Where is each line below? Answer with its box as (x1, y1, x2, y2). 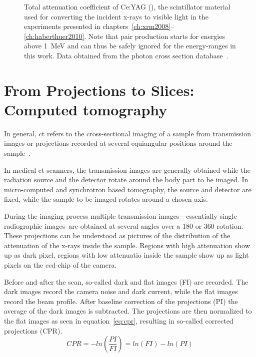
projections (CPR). (4, 325, 62, 336)
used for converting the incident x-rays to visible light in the (24, 11, 209, 21)
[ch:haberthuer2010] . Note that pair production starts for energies (24, 30, 225, 41)
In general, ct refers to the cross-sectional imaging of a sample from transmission (4, 128, 251, 138)
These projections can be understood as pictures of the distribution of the (4, 230, 230, 241)
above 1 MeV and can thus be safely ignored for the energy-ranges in (24, 40, 236, 51)
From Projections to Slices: (4, 79, 194, 100)
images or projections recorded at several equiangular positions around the (4, 138, 232, 148)
